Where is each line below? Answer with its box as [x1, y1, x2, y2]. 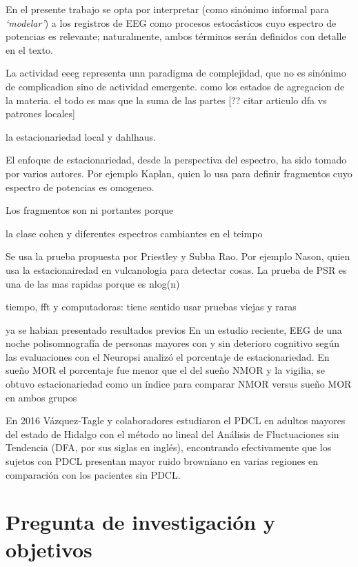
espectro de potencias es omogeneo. [6, 179, 155, 194]
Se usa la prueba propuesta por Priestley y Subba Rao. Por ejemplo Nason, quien [6, 249, 350, 263]
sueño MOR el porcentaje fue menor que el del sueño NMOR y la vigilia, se [6, 363, 326, 377]
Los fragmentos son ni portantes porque [6, 203, 174, 217]
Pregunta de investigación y [6, 508, 275, 536]
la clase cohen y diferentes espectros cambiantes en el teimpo [6, 226, 263, 240]
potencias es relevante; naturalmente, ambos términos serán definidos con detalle [6, 29, 346, 43]
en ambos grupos [6, 390, 77, 404]
